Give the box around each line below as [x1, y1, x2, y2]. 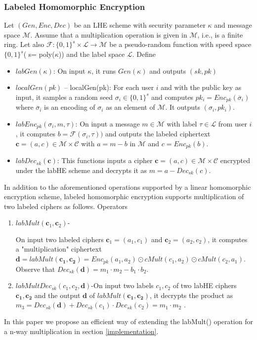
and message [214, 20, 252, 30]
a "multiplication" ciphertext [15, 244, 102, 254]
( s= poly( [23, 49, 55, 59]
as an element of [106, 102, 155, 112]
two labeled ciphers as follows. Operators [4, 201, 128, 211]
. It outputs [165, 102, 200, 112]
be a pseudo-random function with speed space [109, 39, 252, 49]
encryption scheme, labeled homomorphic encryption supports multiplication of [4, 191, 244, 202]
